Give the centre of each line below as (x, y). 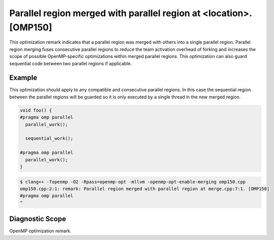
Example (23, 78)
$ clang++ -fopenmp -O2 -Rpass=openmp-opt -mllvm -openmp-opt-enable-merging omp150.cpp (133, 182)
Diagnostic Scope (38, 219)
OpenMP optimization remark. (40, 231)
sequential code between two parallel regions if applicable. (71, 64)
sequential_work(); (49, 138)
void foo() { (36, 110)
